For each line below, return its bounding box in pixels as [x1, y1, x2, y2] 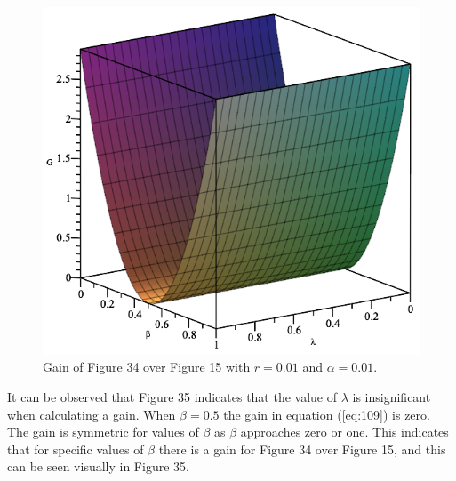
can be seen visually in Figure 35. [7, 457, 189, 476]
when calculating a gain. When [7, 405, 176, 423]
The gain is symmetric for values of [7, 422, 199, 441]
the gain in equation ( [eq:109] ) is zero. [223, 405, 430, 423]
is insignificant [352, 388, 431, 405]
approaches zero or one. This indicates [240, 422, 449, 441]
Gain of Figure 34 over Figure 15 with [43, 357, 251, 376]
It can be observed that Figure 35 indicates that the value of [7, 388, 338, 405]
